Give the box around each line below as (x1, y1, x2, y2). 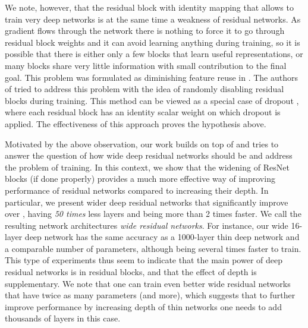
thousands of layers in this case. (5, 312, 121, 324)
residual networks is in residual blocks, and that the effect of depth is (5, 266, 257, 278)
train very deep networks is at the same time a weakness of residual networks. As (5, 12, 301, 25)
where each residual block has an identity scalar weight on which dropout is (5, 106, 281, 118)
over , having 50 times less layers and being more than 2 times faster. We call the (5, 207, 301, 220)
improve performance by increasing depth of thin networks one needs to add (5, 300, 282, 313)
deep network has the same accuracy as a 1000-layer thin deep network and (24, 231, 300, 243)
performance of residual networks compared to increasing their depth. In (5, 184, 269, 196)
